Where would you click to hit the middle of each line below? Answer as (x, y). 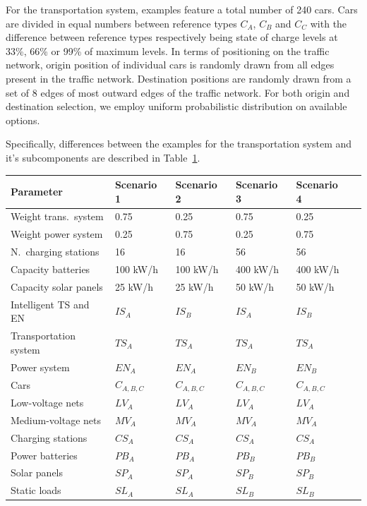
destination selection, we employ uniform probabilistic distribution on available (176, 106)
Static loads (36, 490)
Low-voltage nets (47, 403)
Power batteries (44, 455)
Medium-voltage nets (56, 420)
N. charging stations (55, 252)
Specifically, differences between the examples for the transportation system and (179, 144)
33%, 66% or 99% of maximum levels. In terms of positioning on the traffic (168, 50)
